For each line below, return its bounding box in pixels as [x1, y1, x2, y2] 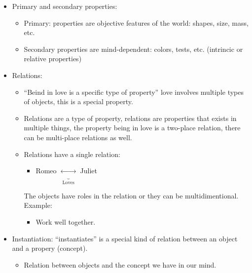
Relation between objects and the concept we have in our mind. [24, 259, 216, 270]
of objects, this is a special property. [24, 96, 133, 107]
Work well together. [36, 217, 96, 227]
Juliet [80, 165, 97, 176]
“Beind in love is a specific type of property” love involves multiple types [24, 86, 244, 97]
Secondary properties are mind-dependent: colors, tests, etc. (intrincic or [24, 43, 243, 54]
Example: [24, 200, 52, 210]
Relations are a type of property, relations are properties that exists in [24, 113, 237, 123]
